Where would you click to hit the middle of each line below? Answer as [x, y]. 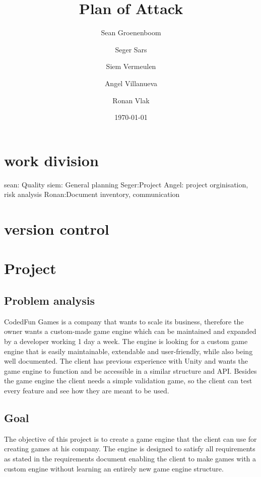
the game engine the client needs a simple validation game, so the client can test [128, 381]
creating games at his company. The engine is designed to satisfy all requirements [130, 449]
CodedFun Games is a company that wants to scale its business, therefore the [124, 321]
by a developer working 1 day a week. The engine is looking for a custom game [126, 341]
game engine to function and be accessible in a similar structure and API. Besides [130, 370]
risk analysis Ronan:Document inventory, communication [92, 194]
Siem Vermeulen [131, 66]
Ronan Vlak [131, 100]
